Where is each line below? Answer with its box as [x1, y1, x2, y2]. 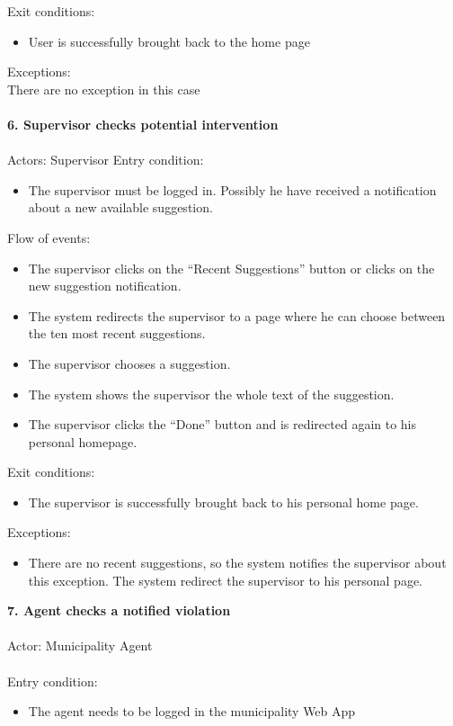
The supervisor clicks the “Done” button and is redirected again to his [28, 415, 417, 434]
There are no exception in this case [7, 79, 200, 98]
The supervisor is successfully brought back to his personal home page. [28, 492, 419, 511]
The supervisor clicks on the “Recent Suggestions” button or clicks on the [28, 258, 435, 277]
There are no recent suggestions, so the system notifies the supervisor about [28, 553, 447, 572]
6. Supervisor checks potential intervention [7, 114, 279, 133]
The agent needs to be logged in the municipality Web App [28, 702, 356, 721]
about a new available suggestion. [28, 198, 213, 217]
